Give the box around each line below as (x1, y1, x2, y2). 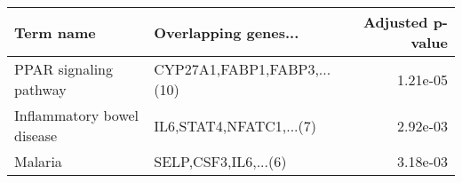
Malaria (14, 151, 62, 171)
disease (14, 125, 58, 146)
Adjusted (362, 12, 428, 32)
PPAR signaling (14, 59, 114, 79)
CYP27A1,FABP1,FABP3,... (154, 59, 331, 79)
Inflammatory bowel (14, 105, 139, 125)
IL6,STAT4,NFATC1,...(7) (154, 115, 316, 136)
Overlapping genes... (154, 21, 299, 43)
